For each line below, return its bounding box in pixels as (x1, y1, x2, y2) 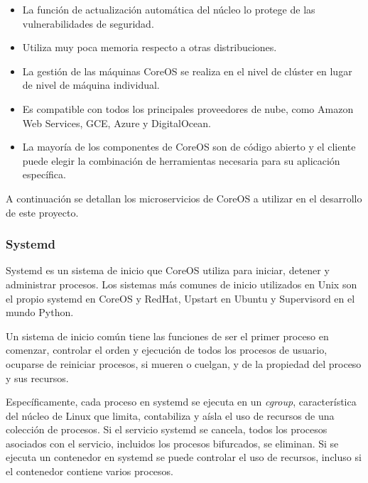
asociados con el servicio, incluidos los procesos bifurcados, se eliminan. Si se (6, 435, 339, 450)
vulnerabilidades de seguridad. (22, 16, 154, 31)
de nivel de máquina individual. (22, 77, 160, 92)
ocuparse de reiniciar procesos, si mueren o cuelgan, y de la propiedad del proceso (6, 356, 362, 371)
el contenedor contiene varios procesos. (6, 464, 173, 479)
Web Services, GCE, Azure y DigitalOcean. (22, 115, 211, 130)
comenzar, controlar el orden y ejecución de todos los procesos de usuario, (6, 342, 328, 357)
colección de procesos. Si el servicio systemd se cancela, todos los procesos (6, 422, 328, 437)
